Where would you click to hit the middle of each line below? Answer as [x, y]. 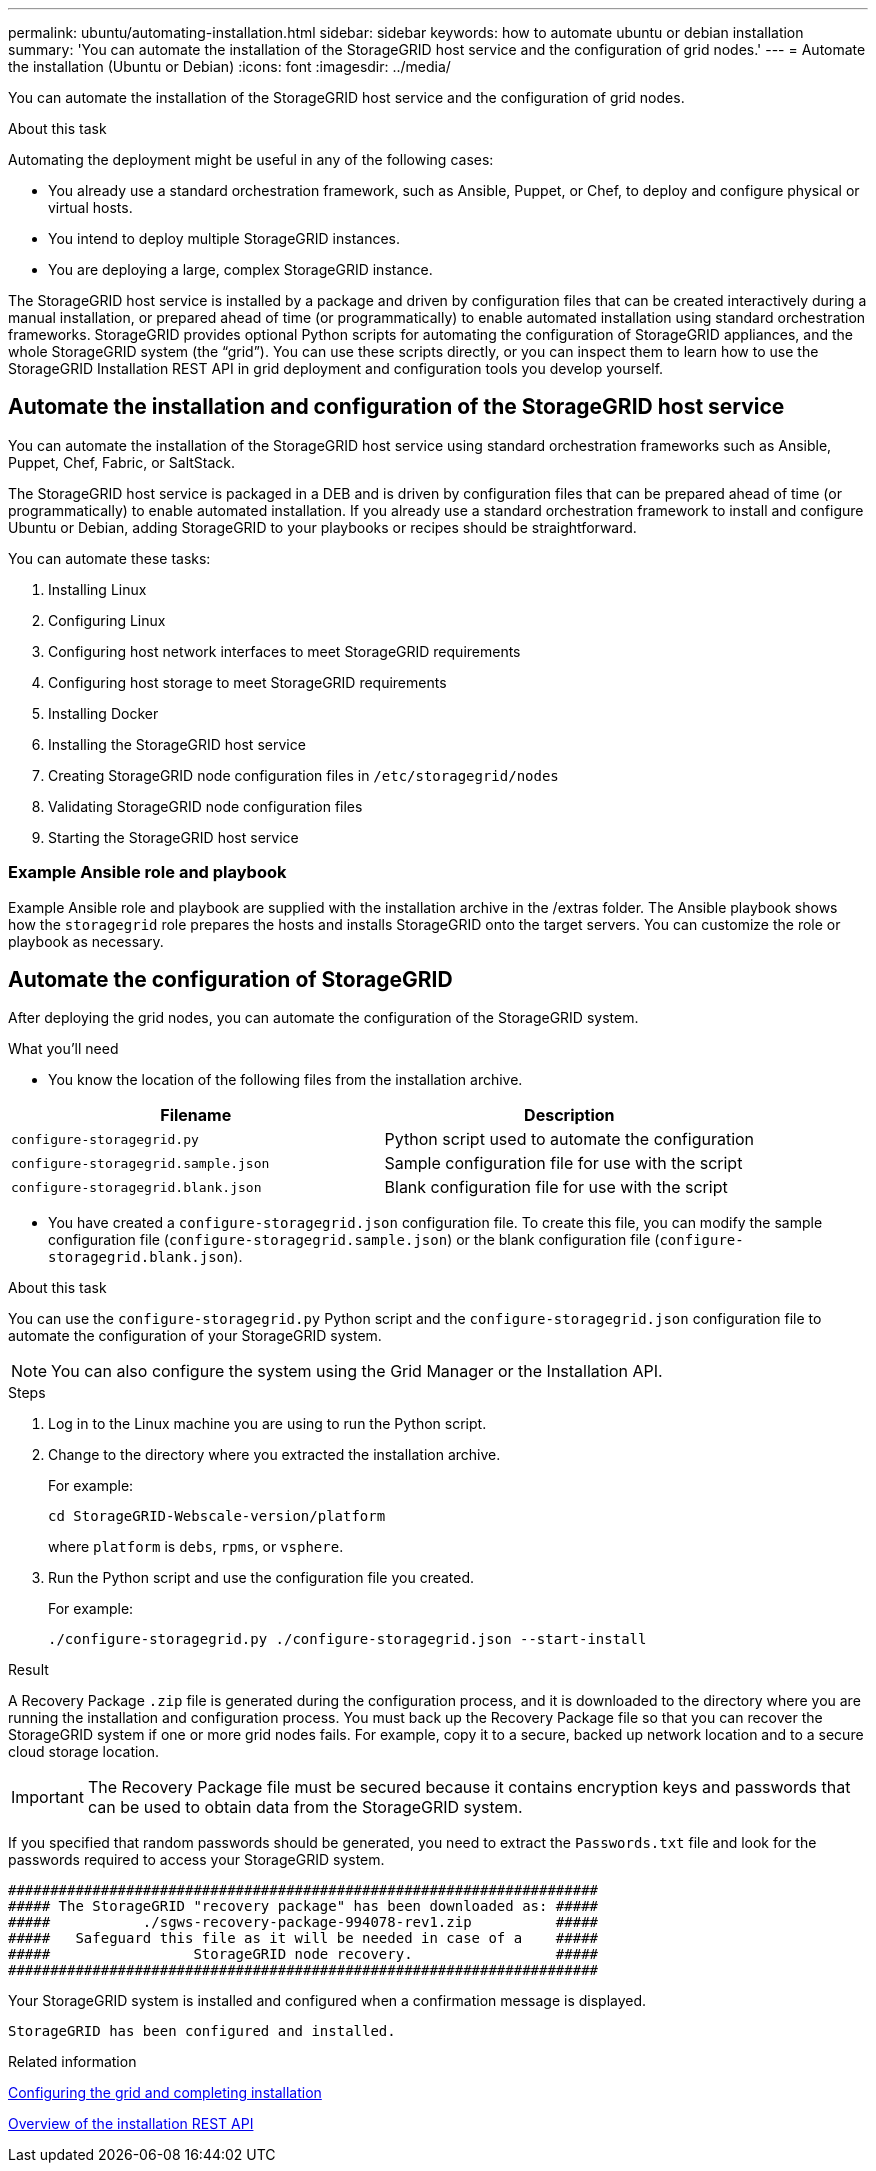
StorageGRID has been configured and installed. [202, 2031]
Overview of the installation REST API [131, 2124]
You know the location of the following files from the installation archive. [285, 1080]
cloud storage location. [84, 1752]
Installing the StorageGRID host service [177, 744]
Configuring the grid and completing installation [165, 2093]
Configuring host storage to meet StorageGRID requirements [247, 682]
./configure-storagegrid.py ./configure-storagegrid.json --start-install [347, 1639]
